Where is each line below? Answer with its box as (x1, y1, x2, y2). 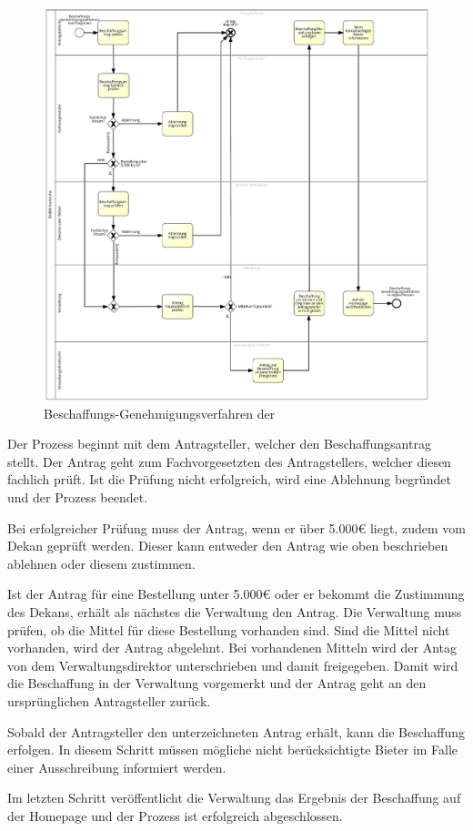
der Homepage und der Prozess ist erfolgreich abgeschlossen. (7, 806, 343, 825)
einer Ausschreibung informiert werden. (7, 757, 226, 776)
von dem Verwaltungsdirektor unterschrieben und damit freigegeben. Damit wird (7, 655, 458, 674)
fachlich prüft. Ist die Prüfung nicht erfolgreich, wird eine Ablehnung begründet (7, 470, 451, 489)
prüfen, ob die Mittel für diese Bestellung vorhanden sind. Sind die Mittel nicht (7, 620, 450, 639)
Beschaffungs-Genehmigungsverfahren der (44, 403, 276, 422)
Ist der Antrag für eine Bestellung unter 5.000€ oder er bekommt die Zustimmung (7, 584, 465, 603)
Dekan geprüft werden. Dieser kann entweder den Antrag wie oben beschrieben (7, 536, 448, 555)
